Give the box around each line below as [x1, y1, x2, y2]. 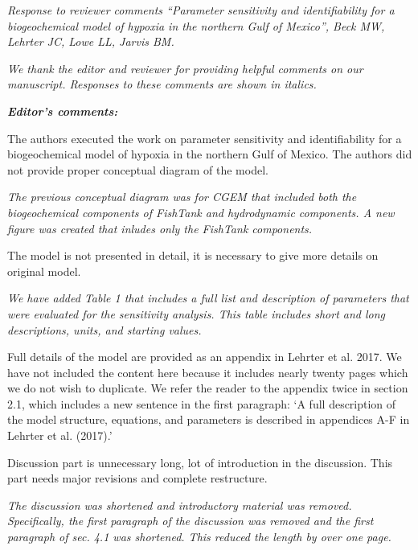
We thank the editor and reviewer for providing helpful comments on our [7, 60, 363, 76]
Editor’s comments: [7, 102, 118, 119]
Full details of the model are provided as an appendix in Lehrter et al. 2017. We [7, 348, 402, 365]
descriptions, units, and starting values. [7, 321, 202, 338]
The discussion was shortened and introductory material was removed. [7, 496, 352, 513]
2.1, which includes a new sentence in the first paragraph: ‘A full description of [7, 395, 396, 412]
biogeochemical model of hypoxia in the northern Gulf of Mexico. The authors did [7, 146, 412, 162]
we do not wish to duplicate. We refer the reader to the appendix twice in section [7, 380, 408, 396]
